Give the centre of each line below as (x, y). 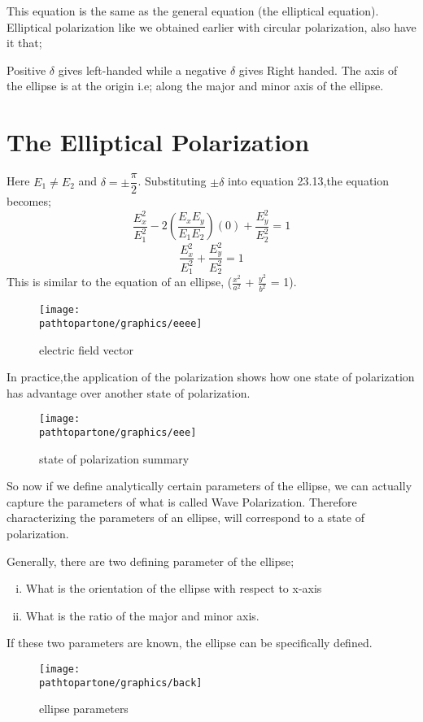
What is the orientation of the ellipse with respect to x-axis (174, 588)
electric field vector (86, 349)
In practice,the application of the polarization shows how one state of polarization (211, 377)
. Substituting (172, 181)
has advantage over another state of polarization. (129, 392)
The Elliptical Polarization (158, 142)
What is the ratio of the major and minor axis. (142, 615)
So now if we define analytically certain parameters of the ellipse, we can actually (209, 486)
